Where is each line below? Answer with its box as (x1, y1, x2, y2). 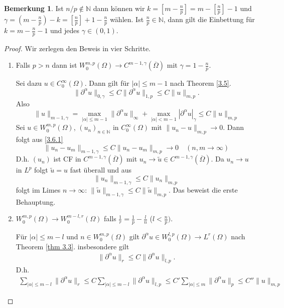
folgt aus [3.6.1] (16, 133, 63, 144)
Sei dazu (16, 78, 42, 88)
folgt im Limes (16, 184, 61, 195)
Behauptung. (16, 196, 56, 207)
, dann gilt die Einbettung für (163, 14, 255, 24)
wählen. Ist (110, 14, 144, 24)
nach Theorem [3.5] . (170, 78, 231, 88)
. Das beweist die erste (168, 184, 238, 195)
